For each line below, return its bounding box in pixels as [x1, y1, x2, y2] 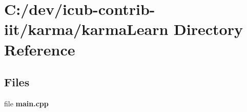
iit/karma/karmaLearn [4, 18, 169, 40]
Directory [174, 18, 243, 40]
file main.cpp [4, 98, 49, 108]
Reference [4, 39, 75, 60]
